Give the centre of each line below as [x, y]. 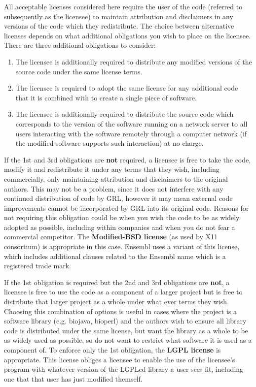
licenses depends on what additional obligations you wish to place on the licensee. [128, 35]
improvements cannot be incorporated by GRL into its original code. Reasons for [127, 208]
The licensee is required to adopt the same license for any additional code [127, 88]
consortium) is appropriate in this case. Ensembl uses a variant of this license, [122, 246]
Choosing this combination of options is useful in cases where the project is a [121, 311]
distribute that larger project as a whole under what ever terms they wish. [116, 302]
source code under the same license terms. [79, 71]
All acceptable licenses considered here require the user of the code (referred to [123, 6]
